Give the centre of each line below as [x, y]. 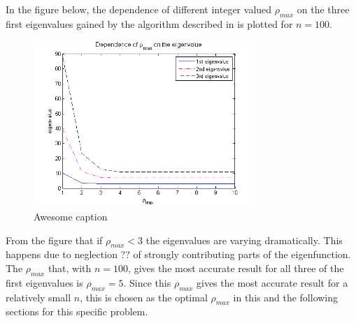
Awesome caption [71, 217]
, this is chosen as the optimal [144, 297]
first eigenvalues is [44, 282]
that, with [70, 268]
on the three [323, 9]
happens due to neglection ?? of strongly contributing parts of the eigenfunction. [178, 254]
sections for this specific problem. [77, 311]
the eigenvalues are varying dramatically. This [244, 240]
